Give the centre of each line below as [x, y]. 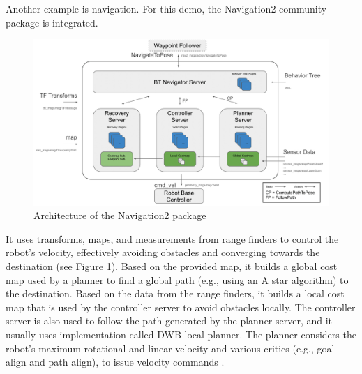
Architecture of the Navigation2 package [120, 215]
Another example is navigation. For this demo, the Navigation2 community [166, 8]
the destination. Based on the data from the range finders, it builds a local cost [175, 293]
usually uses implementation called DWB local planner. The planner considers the [181, 335]
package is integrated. [52, 22]
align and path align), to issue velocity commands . [115, 362]
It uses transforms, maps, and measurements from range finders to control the [172, 238]
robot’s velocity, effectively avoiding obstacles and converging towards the [163, 252]
